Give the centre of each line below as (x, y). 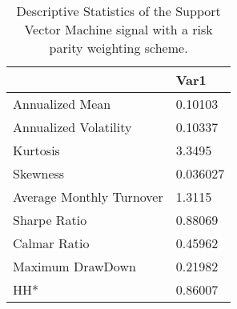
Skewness (39, 173)
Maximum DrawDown (74, 266)
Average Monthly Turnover (88, 197)
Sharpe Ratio (50, 220)
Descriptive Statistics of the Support (118, 11)
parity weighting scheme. (118, 48)
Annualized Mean (62, 104)
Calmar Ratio (51, 243)
